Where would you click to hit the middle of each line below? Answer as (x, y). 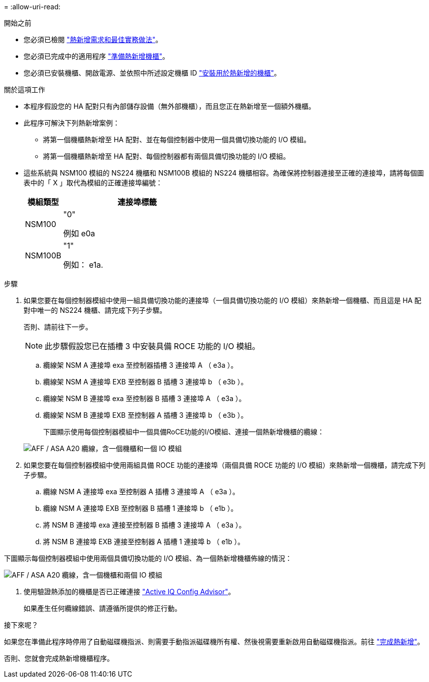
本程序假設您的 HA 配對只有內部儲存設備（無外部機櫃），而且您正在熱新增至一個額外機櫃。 (169, 106)
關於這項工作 (25, 89)
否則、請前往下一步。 (58, 327)
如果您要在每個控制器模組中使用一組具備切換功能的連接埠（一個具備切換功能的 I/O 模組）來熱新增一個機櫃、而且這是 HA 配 (223, 300)
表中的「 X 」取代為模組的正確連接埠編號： (93, 183)
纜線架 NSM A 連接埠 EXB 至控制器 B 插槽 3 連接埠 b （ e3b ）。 (145, 382)
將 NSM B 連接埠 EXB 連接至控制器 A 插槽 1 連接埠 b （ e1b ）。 (144, 542)
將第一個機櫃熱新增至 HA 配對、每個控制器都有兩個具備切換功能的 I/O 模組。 (167, 156)
